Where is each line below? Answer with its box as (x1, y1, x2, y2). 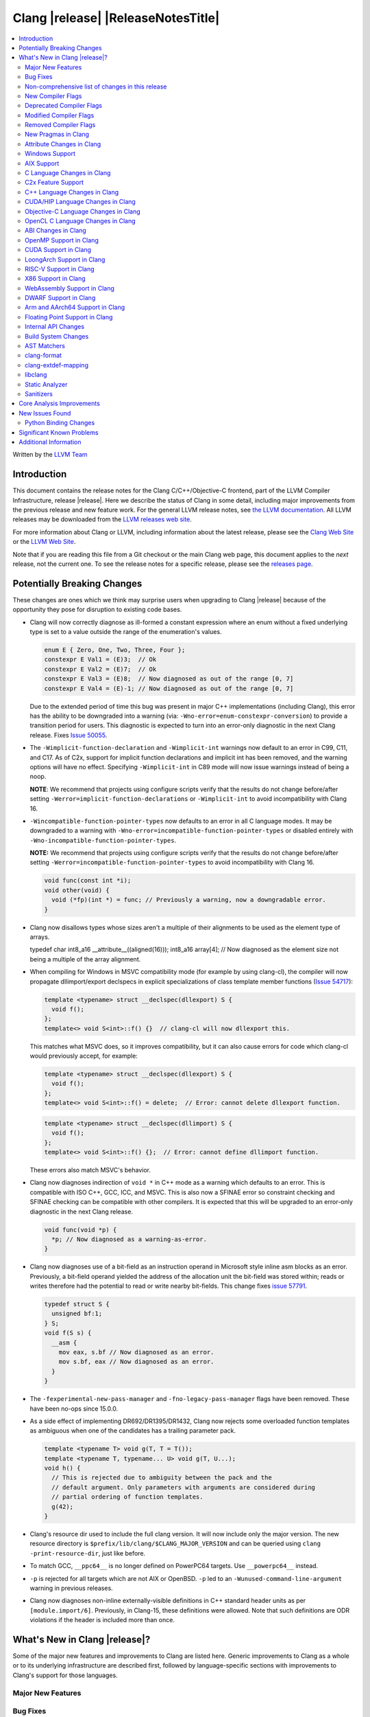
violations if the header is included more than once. (29, 1616, 175, 1624)
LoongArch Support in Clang (25, 255, 106, 264)
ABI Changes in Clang (25, 227, 87, 235)
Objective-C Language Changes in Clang (25, 207, 140, 216)
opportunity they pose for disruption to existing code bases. (12, 605, 182, 614)
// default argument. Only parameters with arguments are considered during (51, 1483, 315, 1491)
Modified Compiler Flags (25, 111, 95, 120)
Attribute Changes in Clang (25, 139, 101, 148)
